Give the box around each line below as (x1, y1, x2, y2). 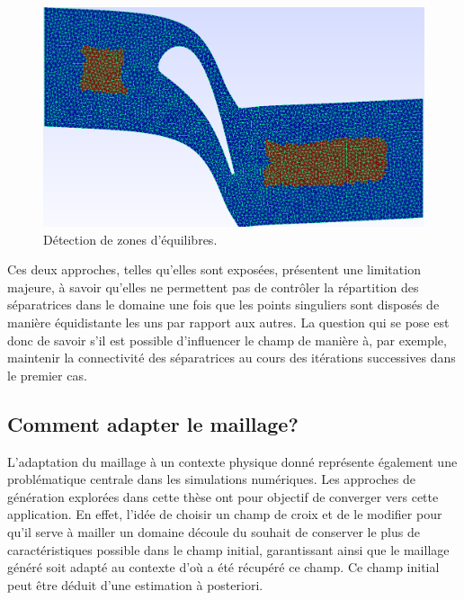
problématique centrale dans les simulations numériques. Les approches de (7, 470, 415, 488)
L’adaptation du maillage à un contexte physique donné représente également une (7, 452, 458, 470)
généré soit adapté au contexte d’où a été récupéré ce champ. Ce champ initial (7, 558, 440, 577)
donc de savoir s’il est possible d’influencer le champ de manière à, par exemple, (7, 330, 447, 349)
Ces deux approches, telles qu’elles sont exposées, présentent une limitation (7, 260, 421, 279)
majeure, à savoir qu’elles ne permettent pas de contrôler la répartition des (7, 277, 419, 296)
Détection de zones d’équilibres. (43, 229, 218, 248)
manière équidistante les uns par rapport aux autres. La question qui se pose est (7, 313, 450, 332)
